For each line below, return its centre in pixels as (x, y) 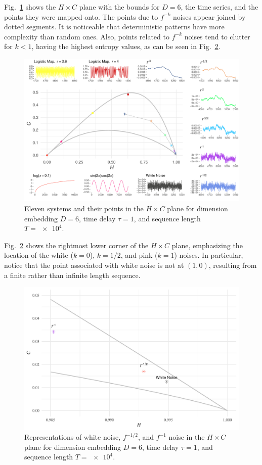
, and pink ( (139, 255)
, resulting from (233, 265)
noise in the (187, 437)
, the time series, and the (220, 7)
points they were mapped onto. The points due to (81, 16)
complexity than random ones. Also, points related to (87, 36)
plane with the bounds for (119, 7)
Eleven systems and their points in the (84, 208)
